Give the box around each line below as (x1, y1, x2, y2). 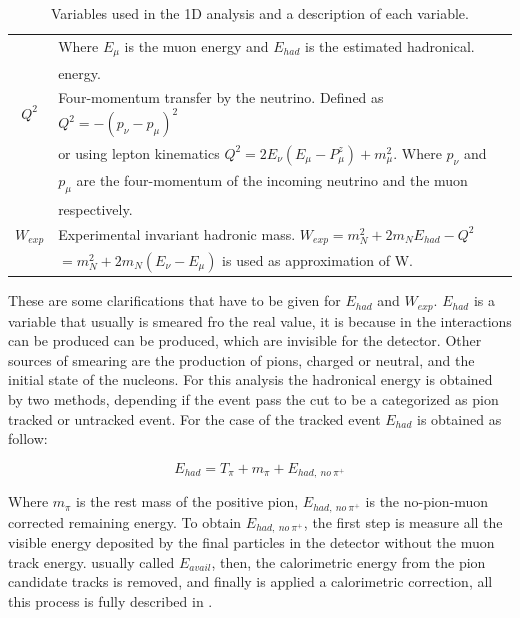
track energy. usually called (8, 551, 175, 572)
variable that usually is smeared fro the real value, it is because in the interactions (8, 310, 512, 331)
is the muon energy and (124, 35, 269, 56)
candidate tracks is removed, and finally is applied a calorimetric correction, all (8, 571, 493, 592)
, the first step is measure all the (303, 511, 503, 532)
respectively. (58, 199, 133, 220)
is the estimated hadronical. (305, 35, 475, 56)
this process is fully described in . (8, 590, 213, 611)
